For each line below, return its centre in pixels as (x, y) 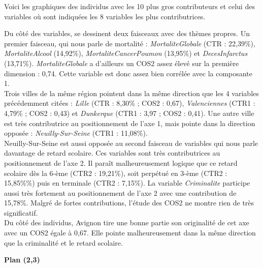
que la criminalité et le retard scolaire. (63, 242)
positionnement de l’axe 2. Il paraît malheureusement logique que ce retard (121, 162)
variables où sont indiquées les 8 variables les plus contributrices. (105, 16)
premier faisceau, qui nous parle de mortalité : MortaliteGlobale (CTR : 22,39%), (130, 43)
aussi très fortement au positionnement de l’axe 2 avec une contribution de (120, 192)
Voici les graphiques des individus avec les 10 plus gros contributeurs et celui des (129, 6)
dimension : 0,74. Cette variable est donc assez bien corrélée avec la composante (128, 73)
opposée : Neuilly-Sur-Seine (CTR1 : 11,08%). (76, 133)
